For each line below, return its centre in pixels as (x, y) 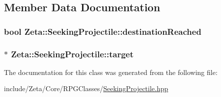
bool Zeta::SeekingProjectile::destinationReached (103, 31)
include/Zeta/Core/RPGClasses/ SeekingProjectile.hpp (86, 88)
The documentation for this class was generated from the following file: (111, 72)
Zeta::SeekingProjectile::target (72, 54)
